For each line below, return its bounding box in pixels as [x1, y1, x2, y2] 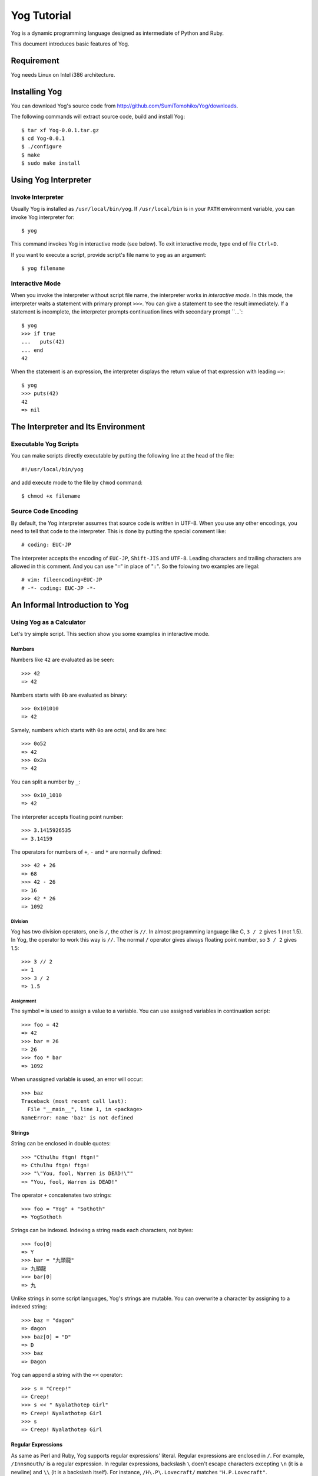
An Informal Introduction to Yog [11, 600, 129, 610]
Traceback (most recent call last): [21, 1098, 127, 1104]
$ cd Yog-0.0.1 [21, 135, 65, 142]
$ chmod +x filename [21, 493, 81, 499]
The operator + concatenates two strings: [11, 1191, 112, 1199]
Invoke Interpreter [11, 192, 64, 201]
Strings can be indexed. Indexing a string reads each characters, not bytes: [11, 1227, 194, 1234]
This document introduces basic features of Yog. [11, 40, 130, 47]
